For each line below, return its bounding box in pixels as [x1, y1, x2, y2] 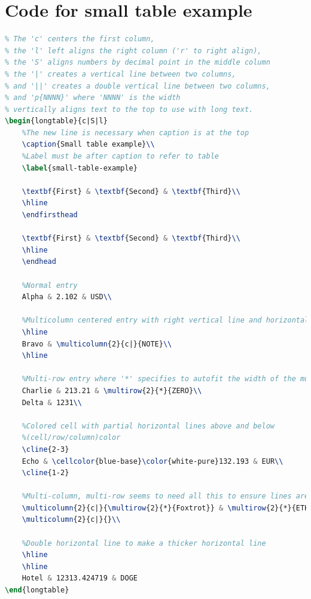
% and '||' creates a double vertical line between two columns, [5, 81, 270, 90]
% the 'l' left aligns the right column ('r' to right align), [5, 46, 262, 55]
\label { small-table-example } [22, 163, 138, 172]
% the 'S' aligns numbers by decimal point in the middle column [5, 58, 270, 67]
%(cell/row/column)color [22, 433, 121, 442]
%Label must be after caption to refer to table [22, 152, 219, 161]
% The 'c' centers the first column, [5, 35, 155, 44]
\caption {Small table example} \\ [22, 140, 155, 149]
